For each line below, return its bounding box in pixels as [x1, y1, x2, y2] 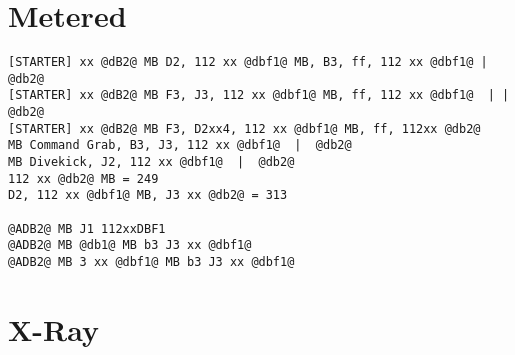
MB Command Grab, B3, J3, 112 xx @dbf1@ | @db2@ [8, 138, 352, 153]
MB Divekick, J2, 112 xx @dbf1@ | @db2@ [8, 155, 295, 170]
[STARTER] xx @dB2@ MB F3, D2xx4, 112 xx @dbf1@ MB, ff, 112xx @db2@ [8, 121, 481, 136]
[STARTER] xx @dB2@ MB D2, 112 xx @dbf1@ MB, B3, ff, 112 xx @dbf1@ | [8, 55, 488, 70]
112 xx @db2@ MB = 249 [8, 171, 159, 186]
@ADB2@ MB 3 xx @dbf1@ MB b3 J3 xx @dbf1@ [8, 255, 295, 269]
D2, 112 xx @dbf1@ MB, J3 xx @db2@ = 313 [8, 188, 288, 203]
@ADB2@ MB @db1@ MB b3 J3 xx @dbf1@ [8, 238, 252, 253]
